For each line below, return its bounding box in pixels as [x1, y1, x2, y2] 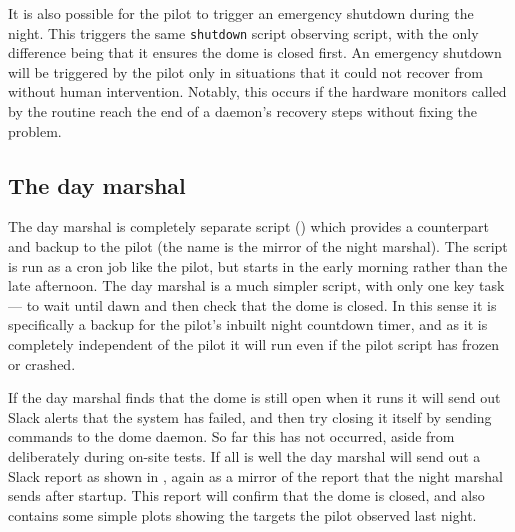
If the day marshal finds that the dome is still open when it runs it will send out [8, 387, 501, 408]
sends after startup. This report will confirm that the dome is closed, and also [8, 485, 485, 506]
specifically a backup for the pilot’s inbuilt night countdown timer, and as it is [8, 314, 488, 335]
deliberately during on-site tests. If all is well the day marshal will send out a [8, 445, 481, 466]
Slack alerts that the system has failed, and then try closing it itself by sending [8, 406, 492, 427]
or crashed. [8, 353, 76, 374]
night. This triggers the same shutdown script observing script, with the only [8, 22, 479, 43]
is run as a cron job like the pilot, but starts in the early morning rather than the [8, 255, 508, 276]
